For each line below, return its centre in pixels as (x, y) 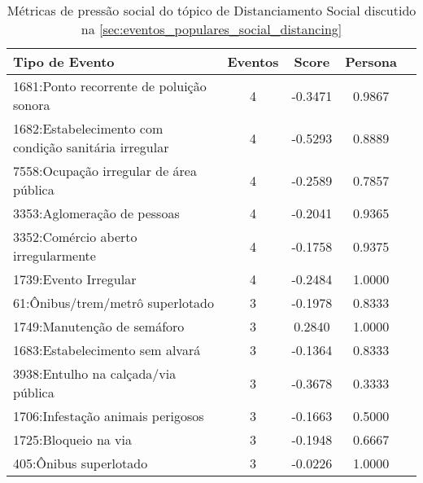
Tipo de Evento (64, 61)
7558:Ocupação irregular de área (105, 171)
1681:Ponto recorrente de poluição (110, 86)
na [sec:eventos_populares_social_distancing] (211, 29)
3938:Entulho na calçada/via (95, 373)
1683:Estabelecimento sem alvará (107, 350)
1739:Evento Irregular (75, 279)
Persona (371, 61)
